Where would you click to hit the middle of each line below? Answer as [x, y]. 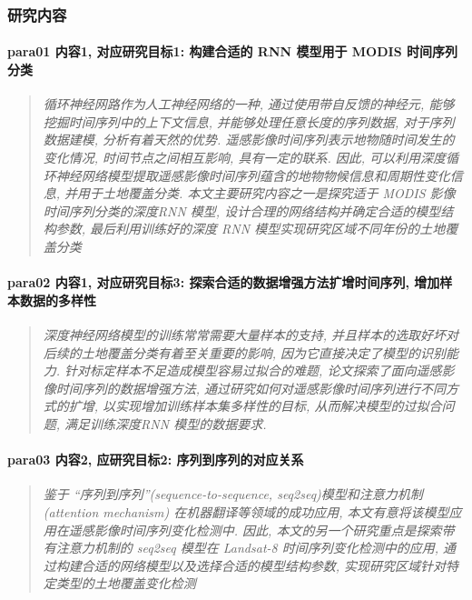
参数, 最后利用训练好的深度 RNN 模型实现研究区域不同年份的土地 [251, 229]
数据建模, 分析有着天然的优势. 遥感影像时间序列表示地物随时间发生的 [249, 140]
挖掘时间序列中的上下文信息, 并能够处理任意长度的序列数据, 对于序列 [249, 121]
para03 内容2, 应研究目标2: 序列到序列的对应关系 [156, 460]
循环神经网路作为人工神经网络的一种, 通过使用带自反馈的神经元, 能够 [249, 104]
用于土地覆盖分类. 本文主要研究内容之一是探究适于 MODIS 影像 [266, 193]
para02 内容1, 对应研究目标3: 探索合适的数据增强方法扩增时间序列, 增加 [224, 282]
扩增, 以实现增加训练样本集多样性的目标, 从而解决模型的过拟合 [255, 406]
